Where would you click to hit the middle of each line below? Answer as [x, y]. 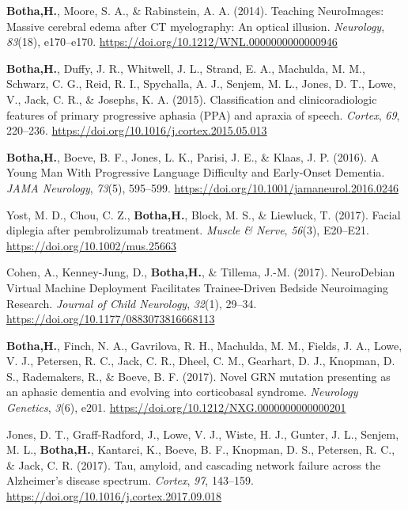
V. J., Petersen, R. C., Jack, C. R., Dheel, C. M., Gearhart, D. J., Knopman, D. [201, 361]
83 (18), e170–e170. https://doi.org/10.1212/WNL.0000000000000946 [172, 42]
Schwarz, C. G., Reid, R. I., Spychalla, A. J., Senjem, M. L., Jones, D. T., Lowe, [201, 84]
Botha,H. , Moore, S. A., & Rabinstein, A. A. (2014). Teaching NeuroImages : [195, 10]
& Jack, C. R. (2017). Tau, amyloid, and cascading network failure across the [194, 464]
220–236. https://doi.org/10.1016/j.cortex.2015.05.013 [137, 130]
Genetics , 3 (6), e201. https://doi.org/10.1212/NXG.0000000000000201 [176, 407]
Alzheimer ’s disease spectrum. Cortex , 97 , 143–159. [130, 480]
